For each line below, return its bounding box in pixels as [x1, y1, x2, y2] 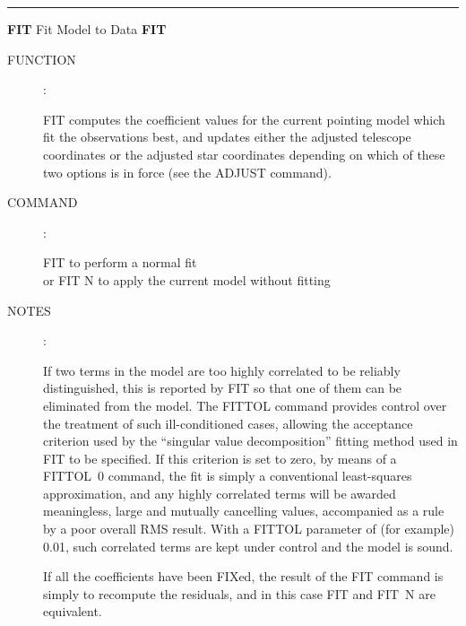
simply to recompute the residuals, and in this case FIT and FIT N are [43, 584, 436, 603]
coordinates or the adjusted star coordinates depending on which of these [43, 144, 445, 163]
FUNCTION [7, 49, 76, 68]
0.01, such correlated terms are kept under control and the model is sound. [43, 536, 453, 555]
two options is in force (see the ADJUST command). [43, 162, 332, 181]
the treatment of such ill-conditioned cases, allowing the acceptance [43, 413, 413, 432]
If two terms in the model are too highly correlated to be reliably [43, 361, 401, 379]
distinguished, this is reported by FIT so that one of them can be [43, 378, 402, 397]
